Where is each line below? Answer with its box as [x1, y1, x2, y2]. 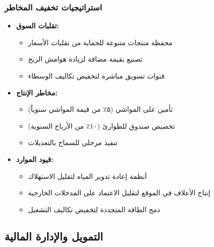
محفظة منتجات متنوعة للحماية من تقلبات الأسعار [28, 37, 173, 47]
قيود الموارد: [16, 154, 54, 164]
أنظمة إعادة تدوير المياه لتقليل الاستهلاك [28, 170, 147, 181]
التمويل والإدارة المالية [4, 228, 103, 244]
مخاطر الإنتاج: [16, 87, 58, 97]
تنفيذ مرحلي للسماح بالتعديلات [28, 137, 118, 148]
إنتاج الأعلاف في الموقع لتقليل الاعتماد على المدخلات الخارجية [28, 187, 211, 198]
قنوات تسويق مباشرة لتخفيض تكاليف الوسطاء [28, 71, 165, 81]
